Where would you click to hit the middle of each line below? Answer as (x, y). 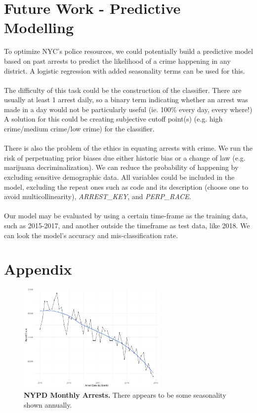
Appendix (38, 269)
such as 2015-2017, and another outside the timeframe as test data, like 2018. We (127, 225)
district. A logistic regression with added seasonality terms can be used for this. (125, 70)
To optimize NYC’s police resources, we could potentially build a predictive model (128, 51)
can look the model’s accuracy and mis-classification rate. (91, 235)
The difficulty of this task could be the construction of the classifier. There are (123, 90)
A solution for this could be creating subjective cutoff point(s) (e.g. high (113, 119)
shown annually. (48, 404)
